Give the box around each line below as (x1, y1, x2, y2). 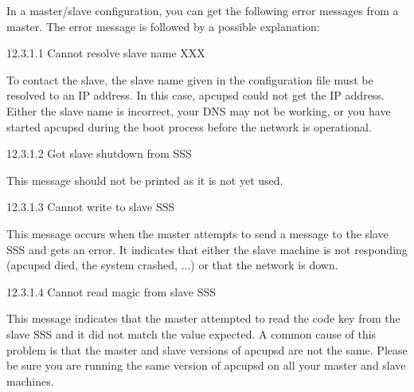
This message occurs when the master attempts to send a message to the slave (6, 225, 389, 241)
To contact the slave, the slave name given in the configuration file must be (6, 71, 373, 88)
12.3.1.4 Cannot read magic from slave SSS (6, 283, 217, 300)
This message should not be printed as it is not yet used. (6, 171, 283, 188)
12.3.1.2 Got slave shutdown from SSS (6, 145, 192, 162)
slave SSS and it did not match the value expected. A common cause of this (6, 325, 377, 342)
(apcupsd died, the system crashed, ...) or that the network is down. (6, 257, 338, 273)
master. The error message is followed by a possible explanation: (6, 18, 320, 34)
